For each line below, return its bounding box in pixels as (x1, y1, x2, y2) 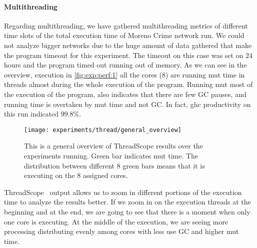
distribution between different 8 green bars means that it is (24, 160, 205, 170)
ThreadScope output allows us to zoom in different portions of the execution (4, 186, 242, 197)
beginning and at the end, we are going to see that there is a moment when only (4, 206, 250, 216)
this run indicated (4, 108, 59, 119)
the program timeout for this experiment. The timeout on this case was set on (4, 49, 243, 60)
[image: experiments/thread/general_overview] (24, 126, 181, 133)
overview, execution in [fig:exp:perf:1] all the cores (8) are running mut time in (4, 69, 245, 79)
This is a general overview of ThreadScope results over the (24, 140, 203, 151)
